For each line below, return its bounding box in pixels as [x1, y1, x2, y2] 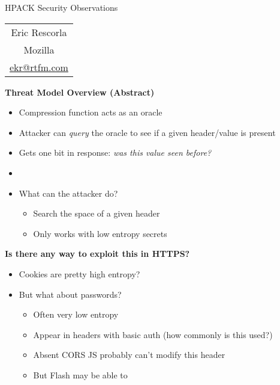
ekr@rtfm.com [10, 60, 68, 74]
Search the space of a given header [33, 207, 160, 220]
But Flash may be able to [33, 368, 128, 381]
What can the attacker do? [19, 186, 118, 199]
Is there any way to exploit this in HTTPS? [5, 247, 190, 260]
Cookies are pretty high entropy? [19, 267, 140, 280]
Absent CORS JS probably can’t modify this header [33, 348, 225, 361]
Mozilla [23, 42, 55, 57]
